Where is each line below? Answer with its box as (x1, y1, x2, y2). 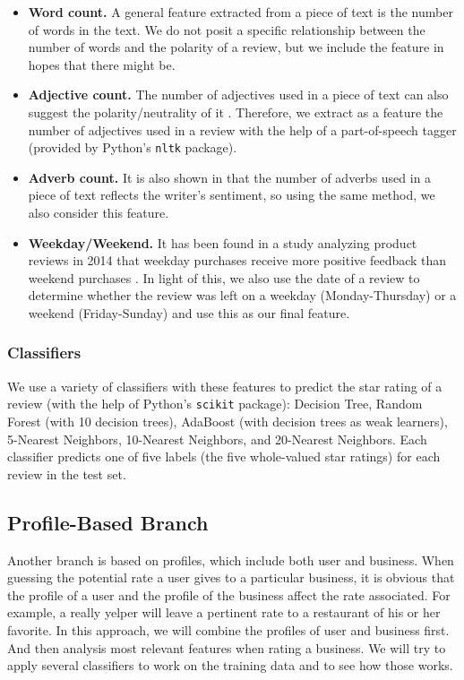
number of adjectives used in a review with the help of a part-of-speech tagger (28, 120, 457, 139)
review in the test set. (7, 464, 126, 483)
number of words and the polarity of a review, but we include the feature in (28, 38, 444, 56)
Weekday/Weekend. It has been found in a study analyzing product (28, 233, 417, 252)
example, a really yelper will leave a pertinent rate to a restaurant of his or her (7, 603, 441, 622)
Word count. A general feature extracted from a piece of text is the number (28, 3, 453, 21)
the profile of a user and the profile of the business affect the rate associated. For (7, 585, 451, 604)
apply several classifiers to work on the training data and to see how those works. (7, 656, 453, 675)
